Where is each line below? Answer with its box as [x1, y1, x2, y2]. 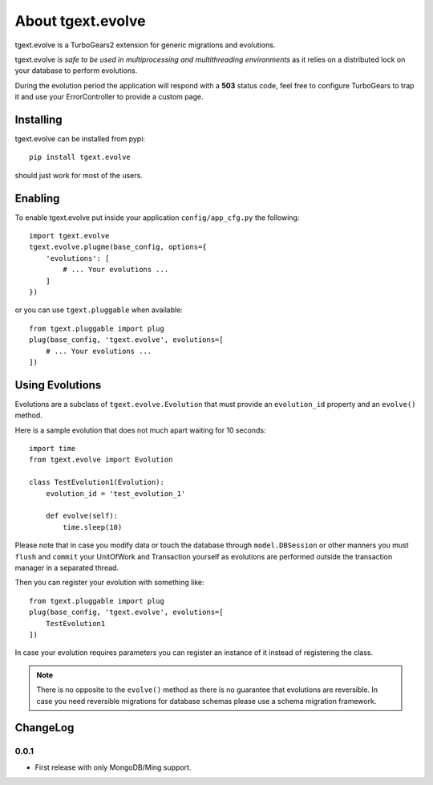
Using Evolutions [14, 378, 102, 392]
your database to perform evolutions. [14, 66, 138, 75]
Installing [14, 112, 63, 126]
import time [29, 444, 76, 454]
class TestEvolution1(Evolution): [29, 478, 164, 487]
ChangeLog [14, 721, 75, 734]
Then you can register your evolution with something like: [14, 578, 204, 588]
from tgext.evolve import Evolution [29, 455, 173, 465]
